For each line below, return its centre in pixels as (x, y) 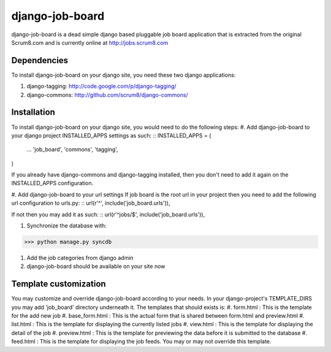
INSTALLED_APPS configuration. (52, 183)
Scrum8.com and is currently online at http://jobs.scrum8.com (90, 42)
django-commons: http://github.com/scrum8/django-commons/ (107, 94)
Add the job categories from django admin (80, 258)
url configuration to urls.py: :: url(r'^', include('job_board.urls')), (91, 203)
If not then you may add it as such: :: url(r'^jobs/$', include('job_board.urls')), (108, 214)
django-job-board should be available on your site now (96, 266)
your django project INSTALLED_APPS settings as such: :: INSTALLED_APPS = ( (111, 136)
